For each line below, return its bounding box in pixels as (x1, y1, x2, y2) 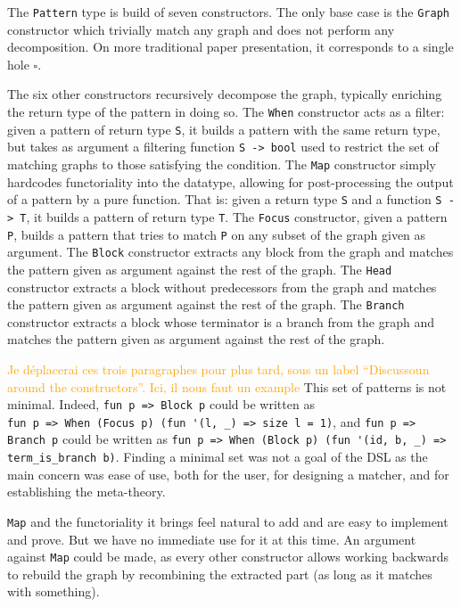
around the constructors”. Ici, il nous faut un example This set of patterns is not (7, 377, 447, 396)
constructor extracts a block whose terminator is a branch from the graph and (7, 312, 434, 331)
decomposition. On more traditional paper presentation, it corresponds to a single (7, 37, 454, 56)
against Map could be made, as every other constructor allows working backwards (7, 547, 449, 566)
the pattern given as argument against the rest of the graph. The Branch (7, 295, 405, 314)
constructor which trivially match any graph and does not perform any (7, 20, 395, 38)
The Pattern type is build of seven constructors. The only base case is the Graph (7, 3, 449, 21)
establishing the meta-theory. (7, 482, 166, 501)
